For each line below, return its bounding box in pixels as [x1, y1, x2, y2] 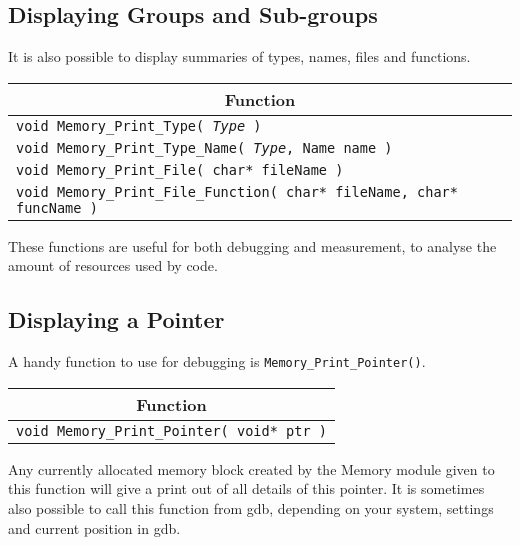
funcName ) [16, 199, 98, 216]
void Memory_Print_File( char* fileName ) [16, 161, 344, 178]
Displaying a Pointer [8, 304, 225, 335]
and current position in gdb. [8, 517, 181, 538]
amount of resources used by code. [8, 255, 218, 276]
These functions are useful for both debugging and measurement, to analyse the [8, 235, 497, 256]
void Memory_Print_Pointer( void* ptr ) [16, 422, 327, 439]
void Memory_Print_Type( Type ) [16, 117, 262, 134]
